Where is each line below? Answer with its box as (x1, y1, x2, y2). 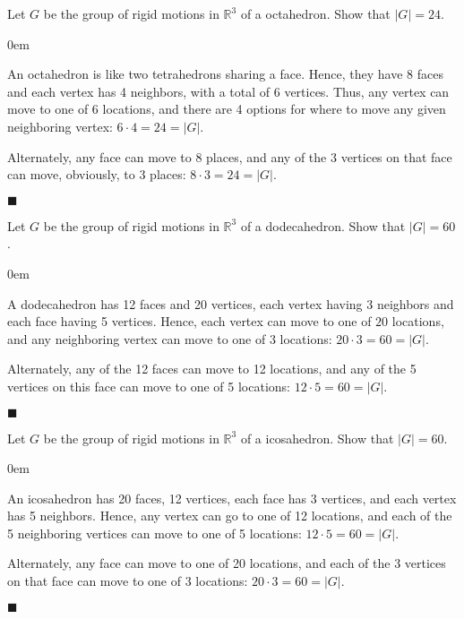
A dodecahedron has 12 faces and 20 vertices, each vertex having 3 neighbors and (7, 294, 454, 313)
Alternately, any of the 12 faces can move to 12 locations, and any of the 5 (7, 359, 417, 378)
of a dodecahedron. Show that (240, 216, 406, 235)
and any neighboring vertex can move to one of (7, 329, 266, 348)
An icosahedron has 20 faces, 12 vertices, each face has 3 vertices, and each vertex (7, 488, 457, 507)
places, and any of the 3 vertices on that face (206, 147, 452, 166)
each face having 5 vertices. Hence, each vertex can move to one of (7, 312, 372, 331)
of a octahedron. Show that (240, 4, 391, 22)
